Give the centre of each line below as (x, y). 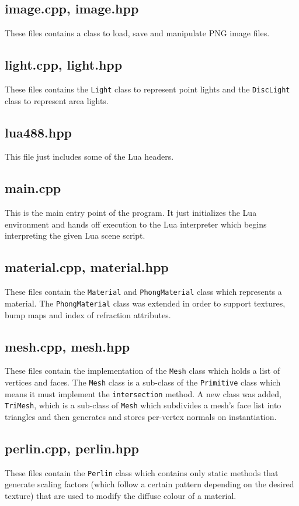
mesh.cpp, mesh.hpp (67, 346)
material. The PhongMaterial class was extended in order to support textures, (145, 303)
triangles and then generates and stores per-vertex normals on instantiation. (141, 416)
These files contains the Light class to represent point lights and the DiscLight (147, 89)
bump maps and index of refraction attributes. (88, 314)
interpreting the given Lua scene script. (75, 235)
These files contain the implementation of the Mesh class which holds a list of (142, 371)
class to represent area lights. (57, 100)
